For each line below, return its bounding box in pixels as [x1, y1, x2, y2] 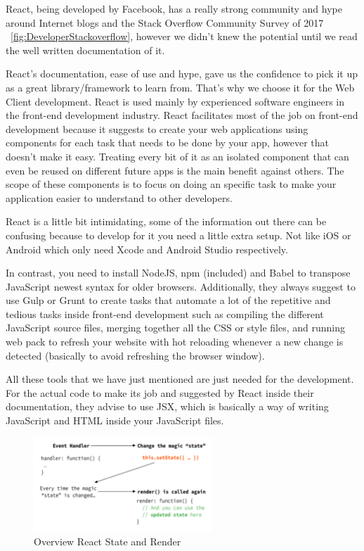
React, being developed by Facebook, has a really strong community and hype [6, 1, 342, 15]
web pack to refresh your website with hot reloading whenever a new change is [6, 334, 344, 349]
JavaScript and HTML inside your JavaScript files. [6, 413, 224, 428]
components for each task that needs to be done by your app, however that [6, 135, 329, 150]
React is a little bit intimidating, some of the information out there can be [6, 214, 327, 229]
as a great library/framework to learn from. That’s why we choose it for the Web [6, 80, 355, 94]
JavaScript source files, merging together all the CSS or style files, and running [6, 320, 345, 335]
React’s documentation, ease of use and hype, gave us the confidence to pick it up [6, 66, 358, 81]
